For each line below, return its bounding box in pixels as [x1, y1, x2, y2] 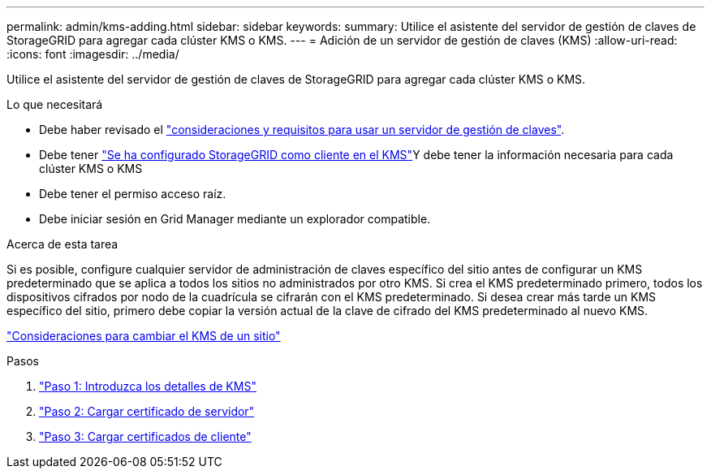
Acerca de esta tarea [6, 237, 118, 251]
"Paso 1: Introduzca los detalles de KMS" [39, 379, 256, 393]
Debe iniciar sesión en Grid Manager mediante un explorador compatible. [39, 212, 431, 226]
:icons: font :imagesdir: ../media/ [6, 47, 179, 61]
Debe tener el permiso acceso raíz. [39, 187, 226, 201]
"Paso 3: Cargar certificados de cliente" [39, 430, 252, 443]
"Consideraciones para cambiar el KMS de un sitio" [6, 329, 281, 343]
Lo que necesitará [6, 97, 103, 111]
